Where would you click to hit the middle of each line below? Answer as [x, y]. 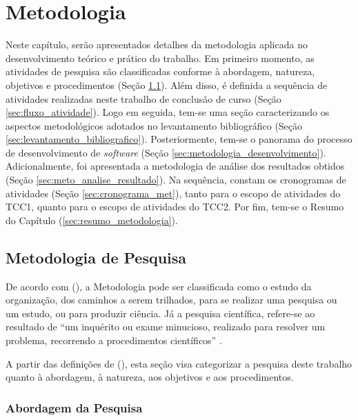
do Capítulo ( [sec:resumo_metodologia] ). [92, 220]
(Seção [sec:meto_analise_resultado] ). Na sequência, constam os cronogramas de [176, 180]
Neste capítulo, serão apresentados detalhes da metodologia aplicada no [157, 44]
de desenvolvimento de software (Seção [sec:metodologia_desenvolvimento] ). [166, 152]
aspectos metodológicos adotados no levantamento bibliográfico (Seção [154, 125]
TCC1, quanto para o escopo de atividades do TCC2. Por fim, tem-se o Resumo [175, 207]
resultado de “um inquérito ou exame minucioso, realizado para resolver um [166, 327]
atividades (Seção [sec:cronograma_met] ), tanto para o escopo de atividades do [173, 193]
